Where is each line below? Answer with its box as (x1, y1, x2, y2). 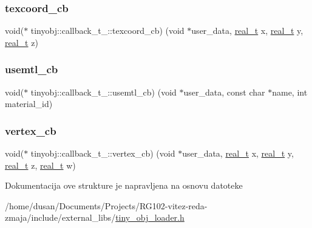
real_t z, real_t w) (5, 158, 76, 171)
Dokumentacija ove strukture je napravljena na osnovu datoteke (5, 179, 243, 192)
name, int (272, 85, 308, 98)
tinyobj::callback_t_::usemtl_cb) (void (30, 85, 177, 98)
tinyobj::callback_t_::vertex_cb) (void (30, 147, 175, 160)
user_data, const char (183, 85, 265, 98)
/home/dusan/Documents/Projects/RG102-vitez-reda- (5, 199, 208, 212)
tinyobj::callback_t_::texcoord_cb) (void (30, 24, 185, 37)
